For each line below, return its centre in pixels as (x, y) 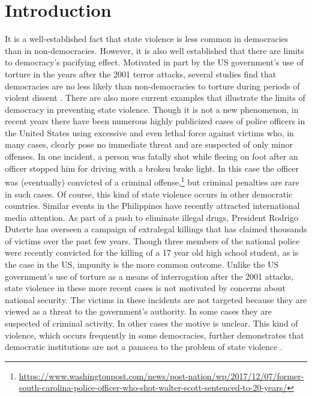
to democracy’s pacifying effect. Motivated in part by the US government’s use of (154, 62)
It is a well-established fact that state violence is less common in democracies (147, 39)
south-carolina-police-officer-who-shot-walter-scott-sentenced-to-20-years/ (153, 387)
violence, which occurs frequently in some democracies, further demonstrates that (154, 335)
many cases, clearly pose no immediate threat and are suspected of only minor (149, 144)
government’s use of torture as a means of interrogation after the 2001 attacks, (149, 276)
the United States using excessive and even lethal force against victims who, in (149, 132)
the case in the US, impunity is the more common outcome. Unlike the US (142, 264)
